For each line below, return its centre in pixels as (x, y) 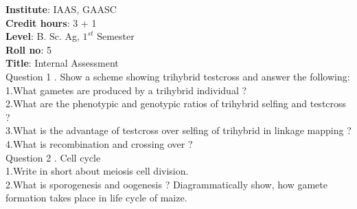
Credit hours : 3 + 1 (51, 22)
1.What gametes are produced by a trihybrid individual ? (126, 90)
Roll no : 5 (28, 49)
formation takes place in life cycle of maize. (96, 198)
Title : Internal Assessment (62, 63)
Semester (116, 36)
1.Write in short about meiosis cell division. (97, 171)
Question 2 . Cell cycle (53, 157)
